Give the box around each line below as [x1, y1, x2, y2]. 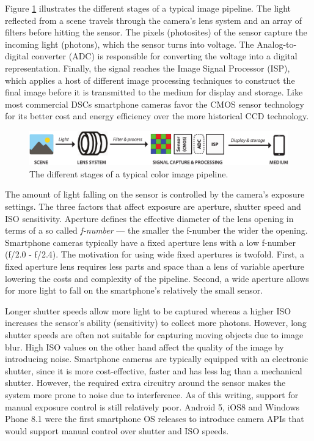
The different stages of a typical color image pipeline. [29, 167, 228, 180]
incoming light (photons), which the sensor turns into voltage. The [5, 37, 254, 50]
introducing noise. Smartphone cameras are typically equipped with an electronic [5, 352, 309, 365]
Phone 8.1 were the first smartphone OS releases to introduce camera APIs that [5, 412, 304, 425]
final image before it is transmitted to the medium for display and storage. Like [5, 86, 303, 98]
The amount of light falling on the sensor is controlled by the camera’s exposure [5, 188, 305, 201]
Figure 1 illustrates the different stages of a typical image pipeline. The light [5, 2, 291, 14]
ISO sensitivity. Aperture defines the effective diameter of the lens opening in [5, 212, 294, 224]
